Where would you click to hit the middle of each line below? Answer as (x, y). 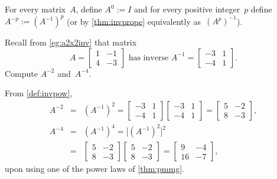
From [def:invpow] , (39, 93)
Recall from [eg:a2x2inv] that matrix (71, 42)
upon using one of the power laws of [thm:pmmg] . (94, 169)
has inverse (149, 58)
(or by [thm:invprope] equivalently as (134, 21)
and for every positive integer (187, 9)
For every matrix (35, 9)
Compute (21, 73)
